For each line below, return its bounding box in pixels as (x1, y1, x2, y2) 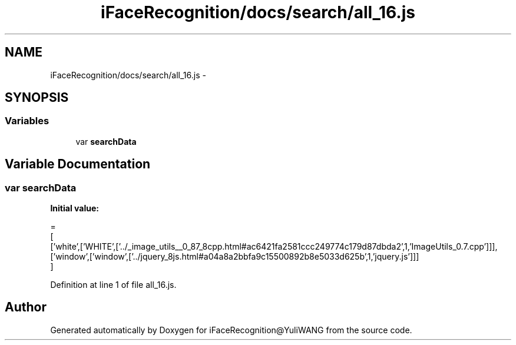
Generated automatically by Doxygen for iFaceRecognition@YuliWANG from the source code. (50, 324, 412, 335)
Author (5, 300, 47, 315)
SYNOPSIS (5, 90, 69, 105)
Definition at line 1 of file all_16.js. (50, 280, 177, 290)
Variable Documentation (5, 157, 151, 172)
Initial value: (50, 203, 99, 214)
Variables (5, 115, 49, 127)
